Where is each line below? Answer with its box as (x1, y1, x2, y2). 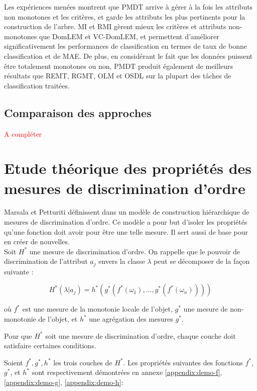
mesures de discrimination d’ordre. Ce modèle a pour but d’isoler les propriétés (4, 217, 247, 227)
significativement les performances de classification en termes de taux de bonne (4, 41, 247, 51)
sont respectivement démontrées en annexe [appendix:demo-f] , (32, 367, 222, 377)
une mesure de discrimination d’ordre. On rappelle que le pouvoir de (29, 246, 240, 256)
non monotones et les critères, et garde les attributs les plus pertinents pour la (4, 11, 245, 22)
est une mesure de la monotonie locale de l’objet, (22, 304, 173, 314)
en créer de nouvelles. (4, 236, 70, 247)
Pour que (4, 330, 32, 341)
